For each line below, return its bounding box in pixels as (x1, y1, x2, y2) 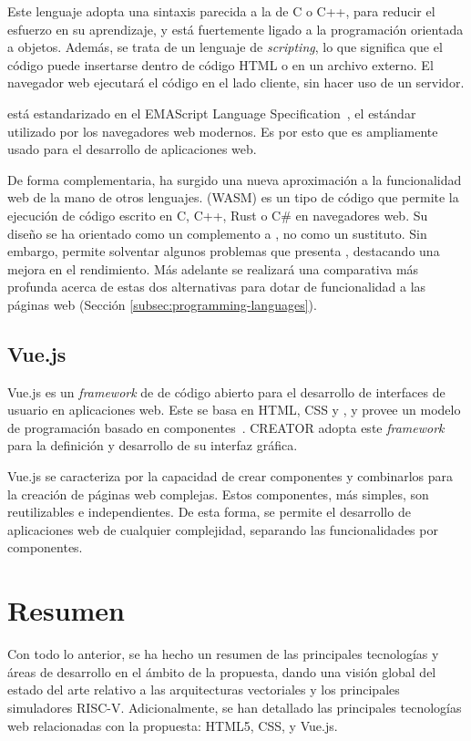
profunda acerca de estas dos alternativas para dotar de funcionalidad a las (7, 277, 426, 296)
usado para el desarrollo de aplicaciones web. (7, 139, 257, 159)
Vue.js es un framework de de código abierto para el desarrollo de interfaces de (7, 382, 445, 401)
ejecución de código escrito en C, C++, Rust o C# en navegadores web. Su (7, 205, 428, 224)
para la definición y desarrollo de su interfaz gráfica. (7, 436, 298, 455)
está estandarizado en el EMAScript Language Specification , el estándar (7, 103, 416, 122)
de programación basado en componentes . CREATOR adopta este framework (7, 417, 445, 437)
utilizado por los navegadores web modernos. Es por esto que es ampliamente (7, 121, 438, 140)
